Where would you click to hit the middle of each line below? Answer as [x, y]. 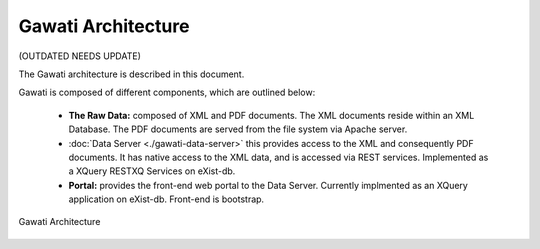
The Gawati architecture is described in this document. [131, 74]
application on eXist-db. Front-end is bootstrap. [166, 199]
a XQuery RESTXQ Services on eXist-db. [152, 171]
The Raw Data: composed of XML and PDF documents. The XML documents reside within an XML [271, 115]
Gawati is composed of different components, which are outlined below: [167, 92]
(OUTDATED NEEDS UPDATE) [80, 56]
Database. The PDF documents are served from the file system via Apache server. [238, 129]
